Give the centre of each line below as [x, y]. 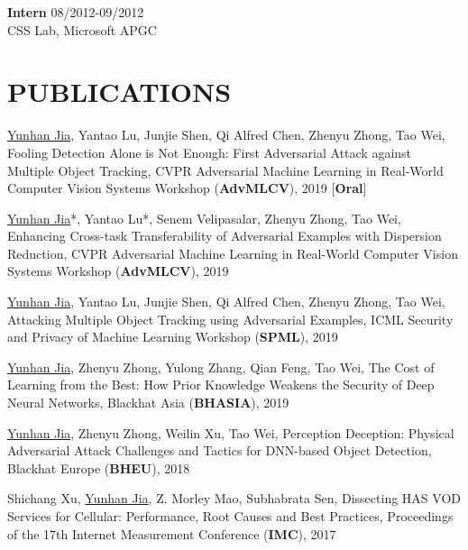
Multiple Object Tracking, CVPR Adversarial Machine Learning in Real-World [225, 170]
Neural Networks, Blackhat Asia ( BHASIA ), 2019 [148, 403]
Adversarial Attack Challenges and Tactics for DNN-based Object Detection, [220, 450]
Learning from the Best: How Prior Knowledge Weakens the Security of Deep [221, 385]
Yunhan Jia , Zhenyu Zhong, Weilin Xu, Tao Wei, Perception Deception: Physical [231, 432]
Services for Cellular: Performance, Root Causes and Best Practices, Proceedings [230, 516]
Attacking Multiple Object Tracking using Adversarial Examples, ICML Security [230, 319]
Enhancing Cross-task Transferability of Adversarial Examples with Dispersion [225, 236]
